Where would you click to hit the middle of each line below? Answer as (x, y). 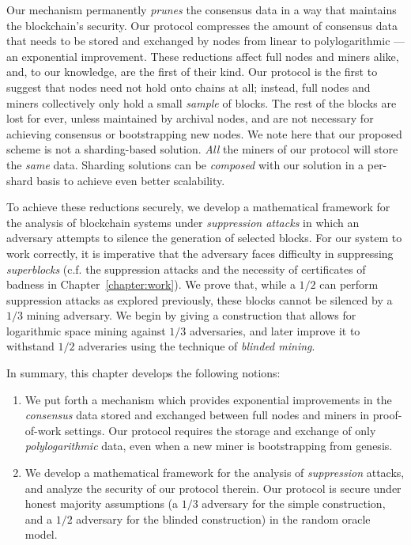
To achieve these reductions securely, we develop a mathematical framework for (198, 207)
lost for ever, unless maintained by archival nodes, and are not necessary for (190, 118)
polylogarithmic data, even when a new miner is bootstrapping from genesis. (209, 446)
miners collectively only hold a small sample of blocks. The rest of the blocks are (202, 102)
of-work (43, 430)
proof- (387, 415)
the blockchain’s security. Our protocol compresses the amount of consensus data (202, 25)
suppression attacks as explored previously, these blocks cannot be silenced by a (200, 299)
